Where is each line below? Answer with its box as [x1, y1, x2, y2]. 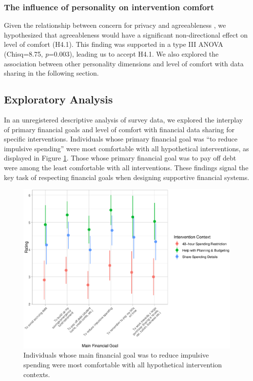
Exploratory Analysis [4, 92, 113, 107]
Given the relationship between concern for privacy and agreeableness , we [4, 20, 226, 30]
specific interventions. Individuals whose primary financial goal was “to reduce [4, 134, 237, 144]
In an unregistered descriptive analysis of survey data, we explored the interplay [4, 114, 243, 124]
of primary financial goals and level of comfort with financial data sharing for [4, 124, 234, 134]
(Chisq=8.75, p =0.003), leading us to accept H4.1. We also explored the [4, 49, 219, 59]
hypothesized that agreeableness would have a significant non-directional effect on [4, 29, 248, 40]
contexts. [23, 369, 50, 379]
